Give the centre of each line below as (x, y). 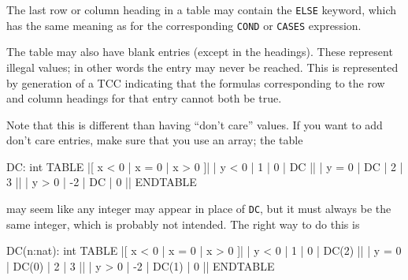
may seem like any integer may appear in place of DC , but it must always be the (199, 209)
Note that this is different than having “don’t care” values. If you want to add (195, 124)
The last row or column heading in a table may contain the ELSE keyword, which (202, 9)
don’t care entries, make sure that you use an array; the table (155, 140)
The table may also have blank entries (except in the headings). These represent (200, 52)
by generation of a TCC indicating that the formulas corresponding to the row (196, 82)
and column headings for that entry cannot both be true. (144, 98)
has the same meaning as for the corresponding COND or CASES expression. (184, 25)
